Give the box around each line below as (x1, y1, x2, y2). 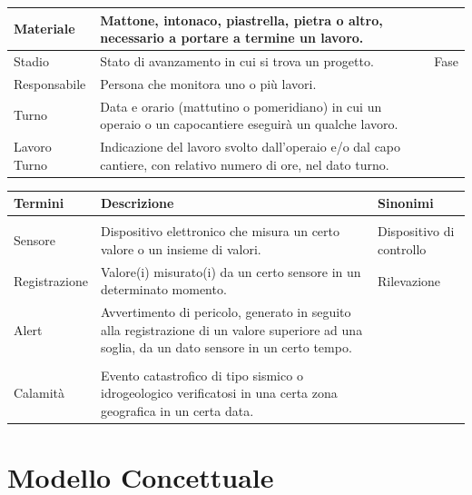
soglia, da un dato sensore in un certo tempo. (100, 338, 352, 357)
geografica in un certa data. (100, 401, 254, 420)
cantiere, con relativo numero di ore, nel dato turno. (100, 154, 389, 173)
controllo (378, 239, 427, 258)
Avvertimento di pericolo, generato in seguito (100, 302, 351, 322)
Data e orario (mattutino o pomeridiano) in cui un (100, 96, 382, 115)
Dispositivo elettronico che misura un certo (100, 222, 340, 241)
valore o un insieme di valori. (100, 239, 261, 258)
